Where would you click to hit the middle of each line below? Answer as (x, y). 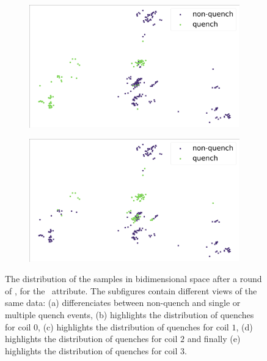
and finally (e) (214, 339)
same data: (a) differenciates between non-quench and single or (123, 303)
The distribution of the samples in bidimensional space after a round (133, 279)
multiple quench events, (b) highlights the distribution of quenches (130, 315)
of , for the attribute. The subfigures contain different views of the (131, 290)
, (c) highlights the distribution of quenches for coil (133, 326)
